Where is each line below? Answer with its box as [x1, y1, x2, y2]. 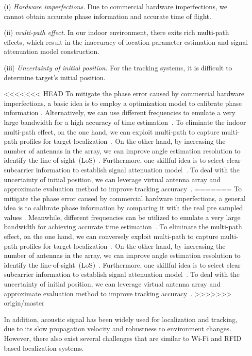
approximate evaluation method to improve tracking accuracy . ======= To [4, 184, 242, 194]
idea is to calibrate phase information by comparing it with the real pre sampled [4, 203, 243, 213]
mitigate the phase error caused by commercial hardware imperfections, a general [4, 193, 246, 203]
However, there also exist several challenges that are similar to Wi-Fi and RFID [4, 333, 241, 343]
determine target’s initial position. [4, 72, 106, 82]
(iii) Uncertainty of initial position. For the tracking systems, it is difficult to [4, 62, 232, 72]
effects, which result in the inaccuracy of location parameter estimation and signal [4, 36, 248, 47]
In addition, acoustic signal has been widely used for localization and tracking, [4, 314, 237, 324]
